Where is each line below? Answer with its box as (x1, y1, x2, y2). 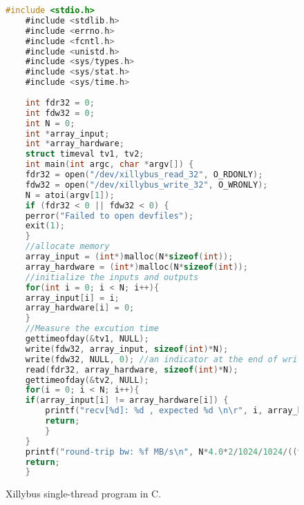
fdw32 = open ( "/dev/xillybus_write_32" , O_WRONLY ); (25, 179, 268, 190)
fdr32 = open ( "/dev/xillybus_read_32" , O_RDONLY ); (25, 170, 263, 179)
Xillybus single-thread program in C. (6, 486, 162, 501)
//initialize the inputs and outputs (25, 272, 199, 282)
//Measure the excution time (25, 324, 159, 334)
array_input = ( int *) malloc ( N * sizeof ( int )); (25, 252, 234, 261)
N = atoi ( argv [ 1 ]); (25, 190, 115, 200)
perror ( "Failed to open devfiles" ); (25, 210, 194, 221)
